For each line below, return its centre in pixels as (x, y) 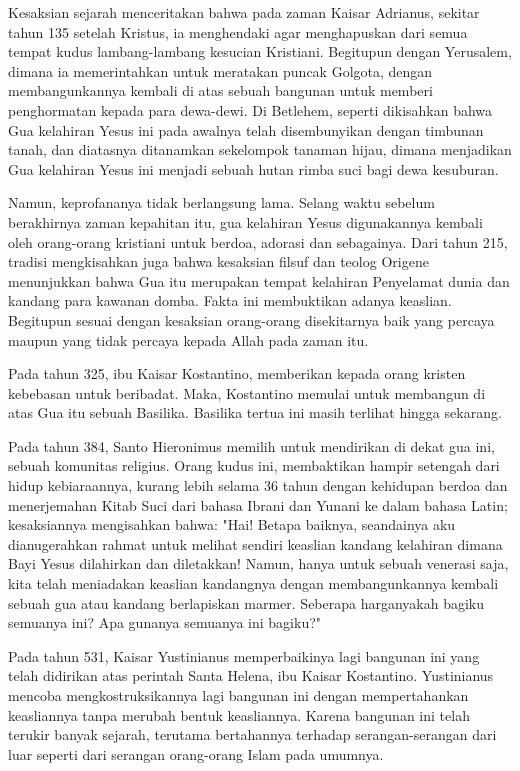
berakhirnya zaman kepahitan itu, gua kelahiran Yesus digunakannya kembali (245, 221)
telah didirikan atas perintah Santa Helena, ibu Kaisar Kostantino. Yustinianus (251, 675)
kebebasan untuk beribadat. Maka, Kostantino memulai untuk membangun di (247, 392)
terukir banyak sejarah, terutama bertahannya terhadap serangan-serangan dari (252, 734)
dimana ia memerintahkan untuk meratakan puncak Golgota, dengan (220, 70)
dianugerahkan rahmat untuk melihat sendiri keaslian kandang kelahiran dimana (255, 543)
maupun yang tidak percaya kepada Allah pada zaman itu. (188, 339)
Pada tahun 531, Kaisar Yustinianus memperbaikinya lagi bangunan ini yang (244, 655)
